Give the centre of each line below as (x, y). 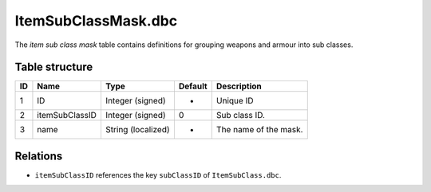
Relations (39, 156)
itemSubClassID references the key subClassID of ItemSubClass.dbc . (158, 174)
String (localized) (138, 130)
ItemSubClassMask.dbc (96, 21)
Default (193, 86)
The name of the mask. (259, 130)
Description (239, 86)
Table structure (54, 67)
